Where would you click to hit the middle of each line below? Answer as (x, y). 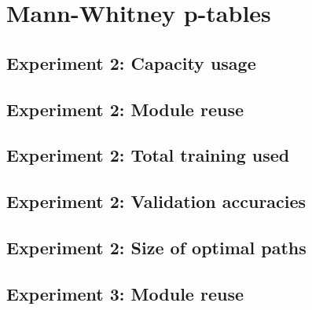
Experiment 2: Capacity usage (131, 62)
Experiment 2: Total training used (148, 155)
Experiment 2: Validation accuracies (156, 201)
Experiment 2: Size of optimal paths (156, 247)
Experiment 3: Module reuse (125, 293)
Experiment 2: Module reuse (125, 109)
